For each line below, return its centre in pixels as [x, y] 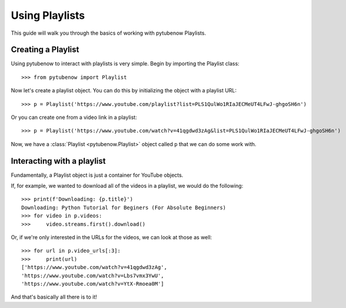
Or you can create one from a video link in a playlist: [74, 117]
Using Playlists [48, 15]
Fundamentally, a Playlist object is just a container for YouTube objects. [97, 175]
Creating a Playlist [45, 50]
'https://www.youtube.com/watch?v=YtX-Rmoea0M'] [93, 284]
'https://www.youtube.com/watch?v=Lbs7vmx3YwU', [93, 276]
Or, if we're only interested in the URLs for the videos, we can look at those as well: [112, 237]
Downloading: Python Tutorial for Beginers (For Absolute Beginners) [124, 207]
